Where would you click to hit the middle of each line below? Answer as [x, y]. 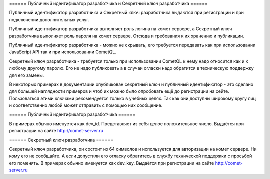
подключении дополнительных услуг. [49, 19]
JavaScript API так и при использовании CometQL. [63, 52]
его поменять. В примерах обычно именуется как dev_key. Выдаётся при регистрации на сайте [112, 163]
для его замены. [27, 75]
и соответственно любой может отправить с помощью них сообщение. [86, 105]
